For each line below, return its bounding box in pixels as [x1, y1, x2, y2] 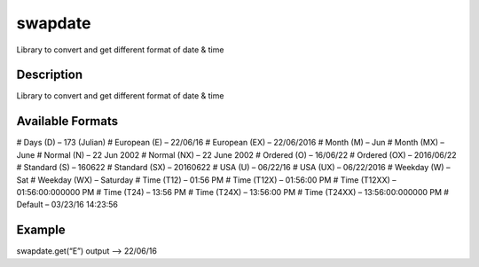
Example [16, 223, 66, 238]
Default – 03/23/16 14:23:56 [16, 200, 119, 210]
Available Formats [16, 114, 119, 129]
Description [16, 67, 83, 82]
